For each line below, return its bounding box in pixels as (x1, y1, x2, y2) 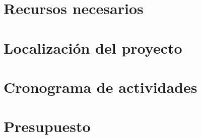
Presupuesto (4, 116, 91, 136)
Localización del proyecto (4, 37, 182, 58)
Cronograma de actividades (4, 76, 197, 97)
